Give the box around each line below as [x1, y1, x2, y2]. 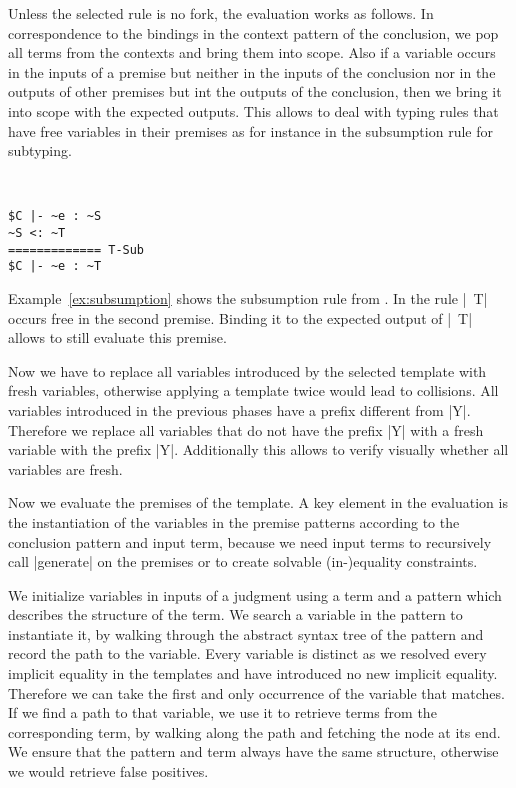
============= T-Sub [8, 242, 145, 257]
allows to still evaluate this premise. [8, 327, 227, 348]
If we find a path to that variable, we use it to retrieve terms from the [8, 702, 437, 723]
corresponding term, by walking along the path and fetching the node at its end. [8, 721, 501, 742]
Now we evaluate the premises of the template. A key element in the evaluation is [8, 492, 508, 513]
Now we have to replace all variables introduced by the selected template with [8, 360, 487, 381]
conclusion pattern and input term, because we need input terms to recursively [8, 531, 492, 552]
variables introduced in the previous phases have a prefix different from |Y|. [8, 399, 471, 420]
